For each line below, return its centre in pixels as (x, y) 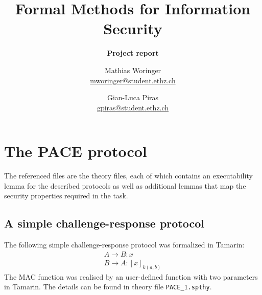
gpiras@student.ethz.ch (133, 107)
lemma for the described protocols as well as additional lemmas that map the (125, 185)
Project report (133, 53)
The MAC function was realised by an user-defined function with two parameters (131, 276)
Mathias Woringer (133, 70)
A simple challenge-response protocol (104, 223)
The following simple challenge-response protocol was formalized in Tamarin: (124, 245)
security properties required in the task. (66, 196)
